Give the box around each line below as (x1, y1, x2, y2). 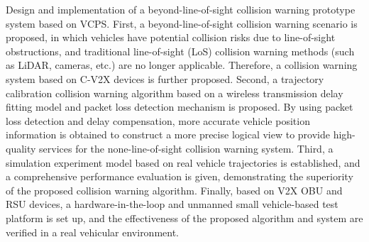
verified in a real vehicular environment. (6, 224, 180, 239)
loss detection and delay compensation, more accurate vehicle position (6, 113, 310, 128)
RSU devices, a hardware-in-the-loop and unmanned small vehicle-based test (6, 197, 338, 211)
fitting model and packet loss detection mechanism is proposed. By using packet (6, 99, 353, 114)
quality (6, 141, 36, 155)
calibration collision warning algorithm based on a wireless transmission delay (6, 85, 343, 100)
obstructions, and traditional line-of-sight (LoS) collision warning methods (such (6, 43, 355, 58)
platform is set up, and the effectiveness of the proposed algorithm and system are (6, 210, 363, 225)
